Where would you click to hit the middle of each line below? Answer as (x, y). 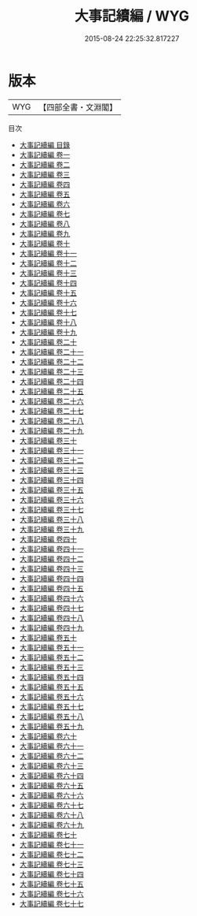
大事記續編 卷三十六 (51, 499)
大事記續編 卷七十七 (51, 903)
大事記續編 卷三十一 (51, 450)
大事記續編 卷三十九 (51, 529)
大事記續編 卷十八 (48, 322)
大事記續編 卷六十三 (51, 765)
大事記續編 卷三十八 (51, 519)
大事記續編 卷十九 (48, 332)
